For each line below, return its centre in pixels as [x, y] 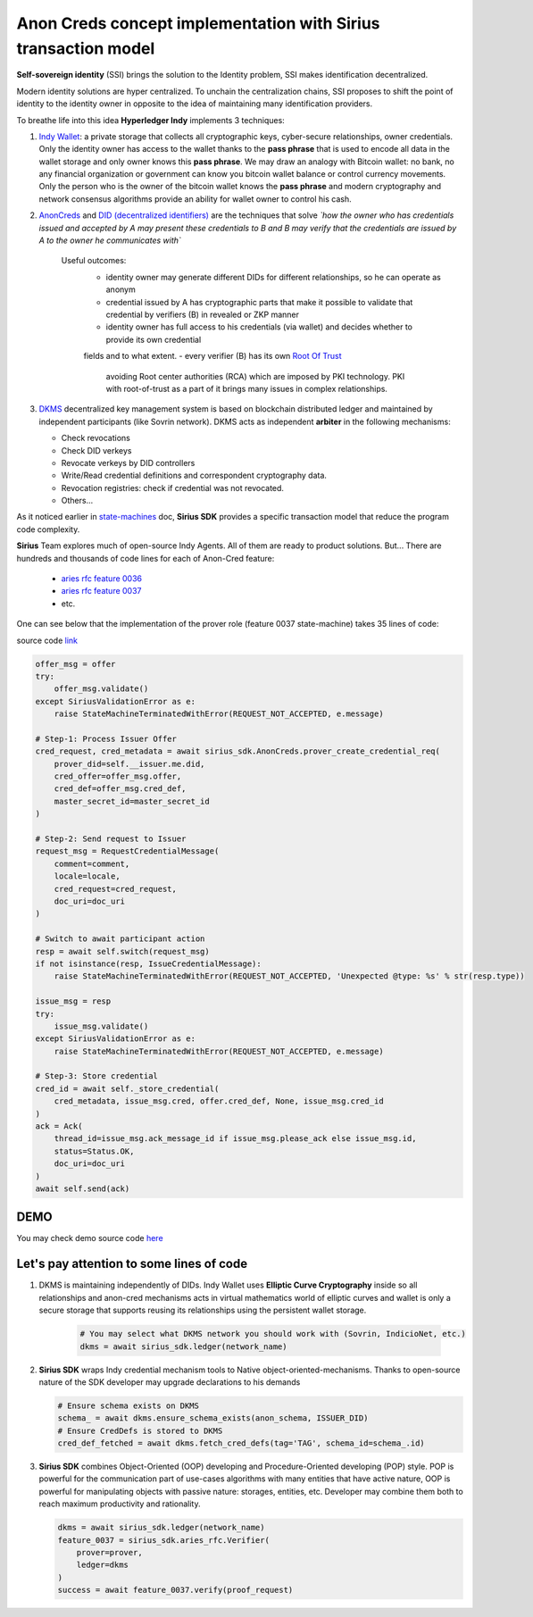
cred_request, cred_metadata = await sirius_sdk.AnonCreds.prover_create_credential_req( [238, 751]
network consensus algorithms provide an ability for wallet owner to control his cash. [195, 199]
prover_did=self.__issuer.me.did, [129, 764]
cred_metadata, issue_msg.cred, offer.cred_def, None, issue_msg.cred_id [219, 1101]
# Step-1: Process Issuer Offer [106, 738]
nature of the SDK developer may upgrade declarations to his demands [170, 1382]
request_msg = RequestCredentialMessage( [127, 851]
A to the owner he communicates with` [110, 240]
